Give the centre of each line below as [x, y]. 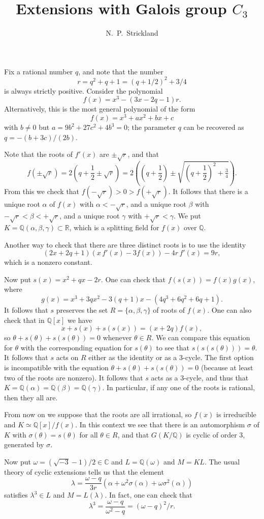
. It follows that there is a [208, 191]
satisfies [16, 495]
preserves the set [82, 309]
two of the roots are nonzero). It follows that [74, 377]
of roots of [169, 309]
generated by [24, 444]
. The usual [222, 461]
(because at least [227, 367]
